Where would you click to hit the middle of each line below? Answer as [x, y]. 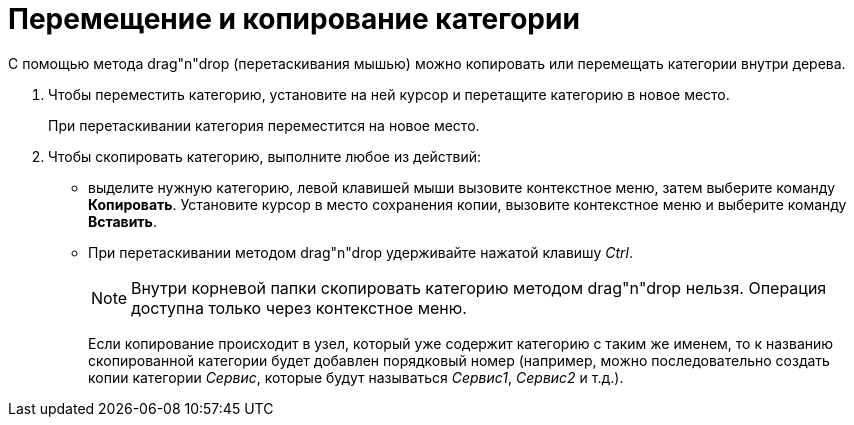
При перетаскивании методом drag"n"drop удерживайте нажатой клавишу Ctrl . [360, 252]
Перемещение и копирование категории [294, 19]
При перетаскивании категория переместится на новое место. [264, 125]
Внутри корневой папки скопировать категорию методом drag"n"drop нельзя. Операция [479, 287]
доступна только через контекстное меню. [299, 307]
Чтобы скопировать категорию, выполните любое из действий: [265, 156]
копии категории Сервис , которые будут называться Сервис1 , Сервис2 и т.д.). [356, 377]
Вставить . [122, 221]
